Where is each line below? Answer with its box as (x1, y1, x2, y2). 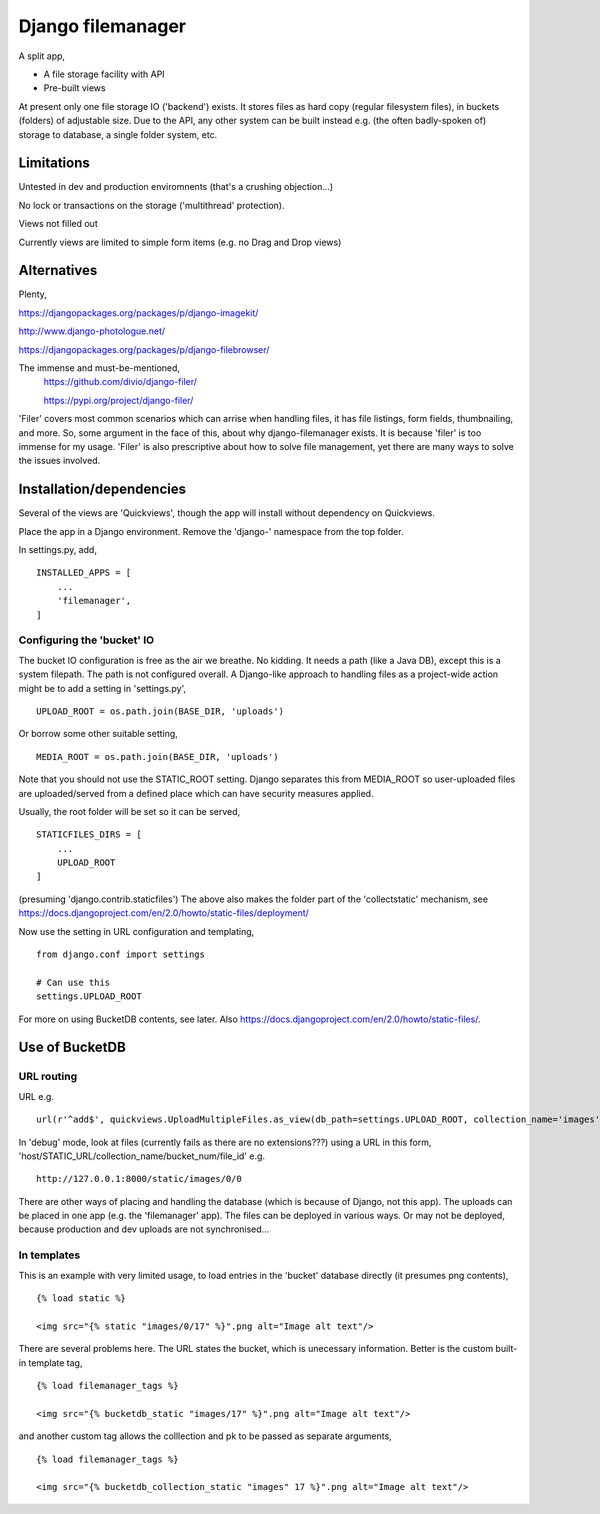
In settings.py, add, (18, 544, 97, 556)
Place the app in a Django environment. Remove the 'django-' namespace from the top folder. (18, 525, 404, 537)
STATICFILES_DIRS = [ (36, 829, 142, 840)
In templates (18, 1248, 81, 1262)
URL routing (18, 1070, 78, 1084)
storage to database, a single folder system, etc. (18, 128, 218, 140)
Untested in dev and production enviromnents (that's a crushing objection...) (18, 181, 334, 193)
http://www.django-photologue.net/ (18, 325, 166, 337)
